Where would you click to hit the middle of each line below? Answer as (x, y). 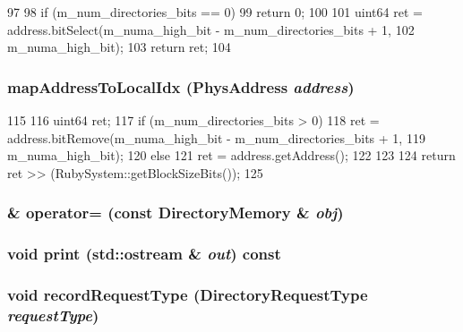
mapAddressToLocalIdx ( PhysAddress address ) (181, 86)
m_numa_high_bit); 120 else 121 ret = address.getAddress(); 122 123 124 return (231, 155)
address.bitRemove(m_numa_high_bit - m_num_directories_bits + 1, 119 (216, 137)
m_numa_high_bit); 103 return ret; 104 (119, 47)
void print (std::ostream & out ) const (144, 254)
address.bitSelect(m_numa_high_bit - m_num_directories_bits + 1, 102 (211, 29)
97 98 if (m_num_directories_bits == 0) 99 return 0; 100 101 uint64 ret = (215, 12)
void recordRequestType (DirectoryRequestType (188, 294)
